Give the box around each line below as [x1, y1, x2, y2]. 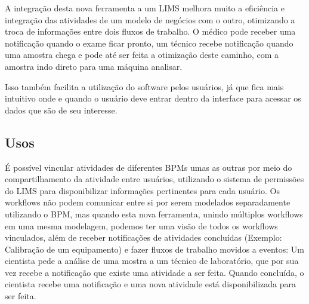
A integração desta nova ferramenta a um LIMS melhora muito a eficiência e [5, 2, 285, 14]
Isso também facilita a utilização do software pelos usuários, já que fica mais [5, 80, 284, 93]
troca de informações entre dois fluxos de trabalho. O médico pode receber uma [5, 25, 296, 38]
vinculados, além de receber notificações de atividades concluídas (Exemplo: [5, 231, 282, 244]
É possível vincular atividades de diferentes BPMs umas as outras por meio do [5, 161, 292, 173]
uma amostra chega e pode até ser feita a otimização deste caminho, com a [5, 48, 279, 61]
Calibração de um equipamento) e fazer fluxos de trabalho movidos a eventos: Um [5, 242, 304, 255]
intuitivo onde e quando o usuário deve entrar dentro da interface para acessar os [5, 92, 301, 105]
